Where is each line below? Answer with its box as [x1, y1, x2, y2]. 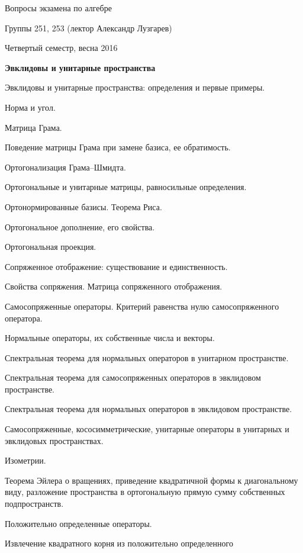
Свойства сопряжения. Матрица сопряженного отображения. [5, 280, 223, 292]
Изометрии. [5, 454, 46, 467]
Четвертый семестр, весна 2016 [5, 41, 118, 54]
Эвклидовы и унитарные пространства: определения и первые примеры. [5, 81, 265, 94]
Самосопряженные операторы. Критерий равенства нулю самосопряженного [5, 300, 279, 312]
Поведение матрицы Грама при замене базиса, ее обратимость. [5, 141, 231, 153]
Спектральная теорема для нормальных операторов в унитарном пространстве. [5, 351, 289, 364]
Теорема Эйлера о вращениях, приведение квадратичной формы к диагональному [5, 474, 298, 486]
